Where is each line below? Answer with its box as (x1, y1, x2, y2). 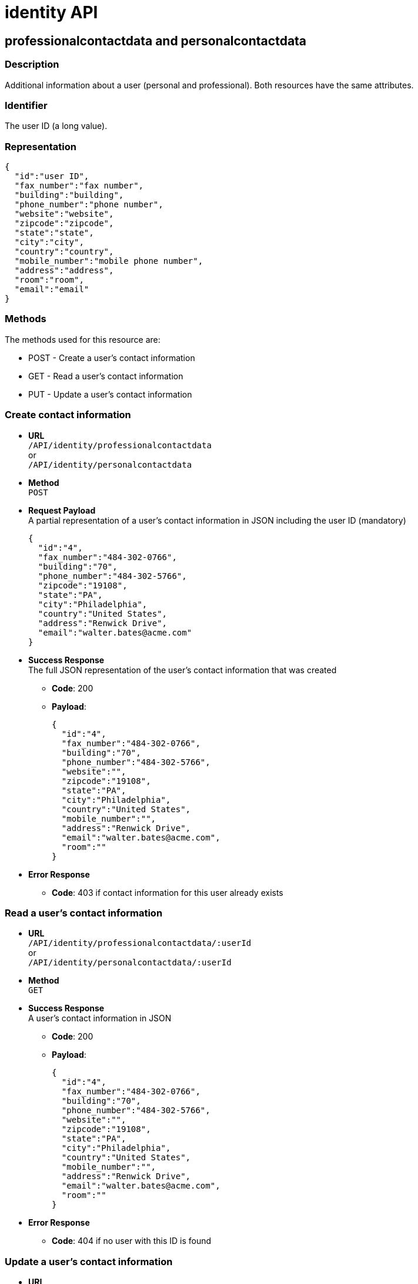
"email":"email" (14, 284, 89, 294)
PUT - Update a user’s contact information (28, 389, 192, 399)
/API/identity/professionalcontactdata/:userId (28, 938, 252, 948)
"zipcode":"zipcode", (14, 219, 114, 229)
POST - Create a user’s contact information (28, 352, 195, 363)
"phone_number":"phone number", (14, 200, 163, 210)
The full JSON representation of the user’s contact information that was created (28, 664, 337, 675)
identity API (5, 2, 98, 22)
